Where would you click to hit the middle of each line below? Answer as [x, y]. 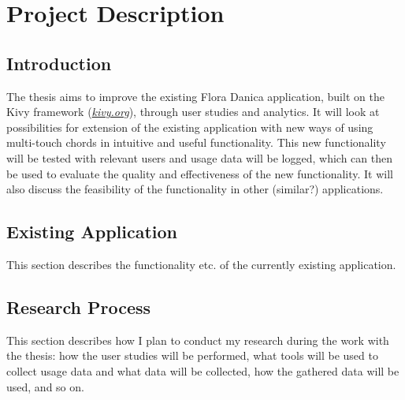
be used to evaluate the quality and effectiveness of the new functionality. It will [200, 173]
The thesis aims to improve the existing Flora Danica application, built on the [195, 96]
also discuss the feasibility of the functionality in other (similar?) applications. [195, 189]
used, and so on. [45, 386]
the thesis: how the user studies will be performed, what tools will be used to [192, 355]
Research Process [79, 307]
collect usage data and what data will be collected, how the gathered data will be [203, 370]
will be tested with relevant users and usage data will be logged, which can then [199, 157]
